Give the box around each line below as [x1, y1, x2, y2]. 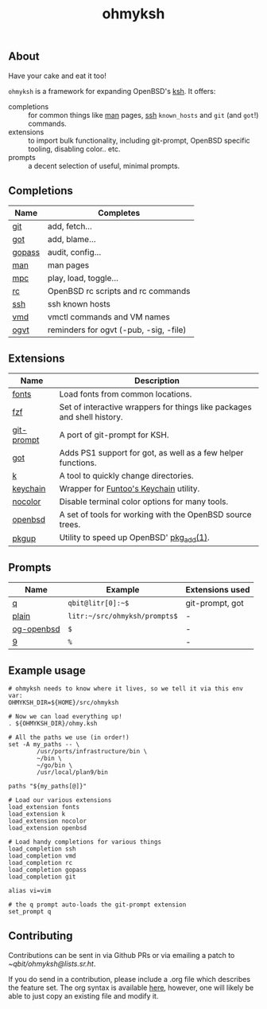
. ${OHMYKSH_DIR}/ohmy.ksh [8, 720, 98, 728]
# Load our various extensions [8, 796, 112, 804]
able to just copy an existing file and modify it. [8, 991, 159, 1000]
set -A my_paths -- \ [8, 741, 80, 749]
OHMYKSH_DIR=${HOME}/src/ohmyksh [8, 698, 119, 707]
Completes [98, 208, 141, 219]
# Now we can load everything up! [8, 713, 123, 721]
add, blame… [47, 234, 97, 245]
